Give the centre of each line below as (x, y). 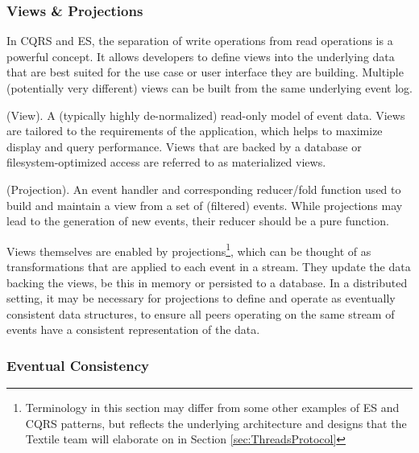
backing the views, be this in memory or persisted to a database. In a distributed (207, 282)
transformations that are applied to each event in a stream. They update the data (209, 266)
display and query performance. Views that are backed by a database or (184, 146)
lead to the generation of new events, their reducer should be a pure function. (198, 221)
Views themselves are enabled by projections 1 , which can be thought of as (189, 249)
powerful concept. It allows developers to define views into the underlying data (201, 56)
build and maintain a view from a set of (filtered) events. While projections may (205, 205)
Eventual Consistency (78, 365)
